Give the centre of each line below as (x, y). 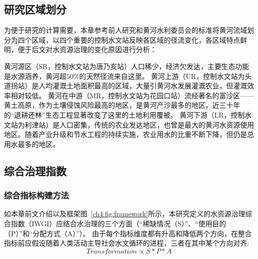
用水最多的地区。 (32, 144)
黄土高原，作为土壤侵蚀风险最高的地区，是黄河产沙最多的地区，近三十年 (122, 105)
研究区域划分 (35, 9)
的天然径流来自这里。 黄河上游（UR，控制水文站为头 (165, 76)
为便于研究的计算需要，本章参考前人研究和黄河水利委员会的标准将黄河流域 (126, 30)
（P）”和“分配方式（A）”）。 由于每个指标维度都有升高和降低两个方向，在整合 (128, 233)
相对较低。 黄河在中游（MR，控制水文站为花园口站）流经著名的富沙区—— (132, 95)
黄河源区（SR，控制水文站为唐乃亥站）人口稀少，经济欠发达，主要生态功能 (127, 66)
